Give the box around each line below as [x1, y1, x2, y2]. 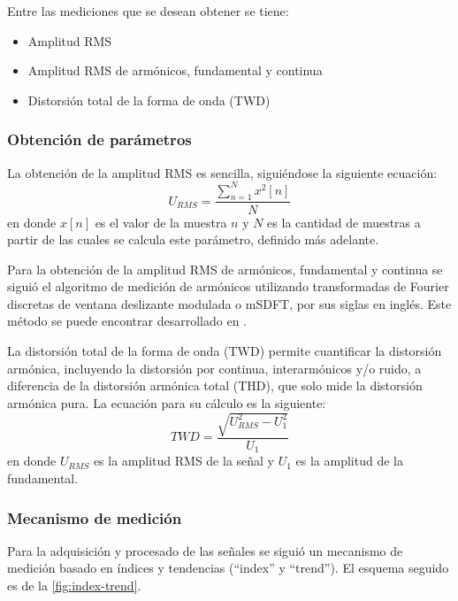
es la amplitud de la [295, 451, 403, 470]
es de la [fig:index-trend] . [7, 576, 141, 595]
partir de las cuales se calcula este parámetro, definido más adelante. [7, 230, 379, 249]
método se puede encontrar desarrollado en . [7, 312, 247, 330]
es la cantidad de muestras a [267, 212, 421, 231]
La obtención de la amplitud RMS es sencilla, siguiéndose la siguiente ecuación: [7, 163, 438, 181]
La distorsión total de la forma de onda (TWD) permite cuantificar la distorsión [7, 342, 442, 360]
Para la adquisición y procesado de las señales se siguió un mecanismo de [7, 541, 403, 559]
